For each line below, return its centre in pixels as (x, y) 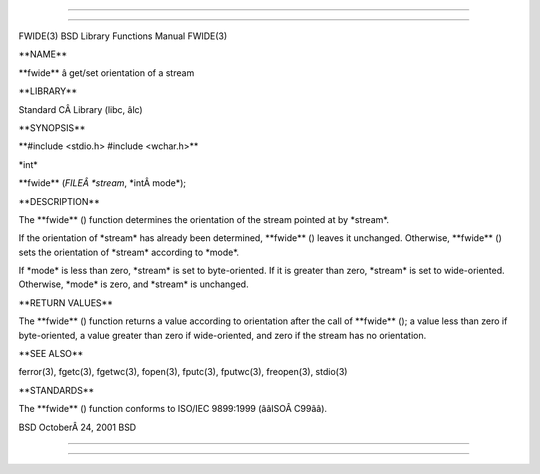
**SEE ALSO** (51, 354)
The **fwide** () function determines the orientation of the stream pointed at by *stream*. (204, 219)
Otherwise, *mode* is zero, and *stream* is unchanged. (133, 284)
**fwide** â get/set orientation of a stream (106, 72)
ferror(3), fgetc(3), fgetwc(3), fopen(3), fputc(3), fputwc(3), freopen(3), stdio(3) (183, 372)
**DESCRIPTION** (59, 201)
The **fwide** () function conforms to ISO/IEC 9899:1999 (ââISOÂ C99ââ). (173, 409)
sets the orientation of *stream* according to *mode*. (129, 252)
